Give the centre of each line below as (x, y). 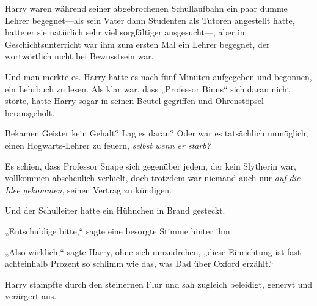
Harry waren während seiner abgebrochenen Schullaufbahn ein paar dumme (146, 8)
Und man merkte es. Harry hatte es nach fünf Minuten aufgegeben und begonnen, (158, 76)
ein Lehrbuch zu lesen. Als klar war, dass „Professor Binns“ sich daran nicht (148, 88)
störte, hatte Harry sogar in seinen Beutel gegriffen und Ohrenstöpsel (134, 101)
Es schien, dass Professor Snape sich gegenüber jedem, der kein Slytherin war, (151, 166)
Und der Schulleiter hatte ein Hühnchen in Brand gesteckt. (115, 210)
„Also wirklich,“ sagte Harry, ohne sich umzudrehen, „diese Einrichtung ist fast (153, 251)
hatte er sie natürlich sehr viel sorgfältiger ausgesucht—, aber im (126, 32)
